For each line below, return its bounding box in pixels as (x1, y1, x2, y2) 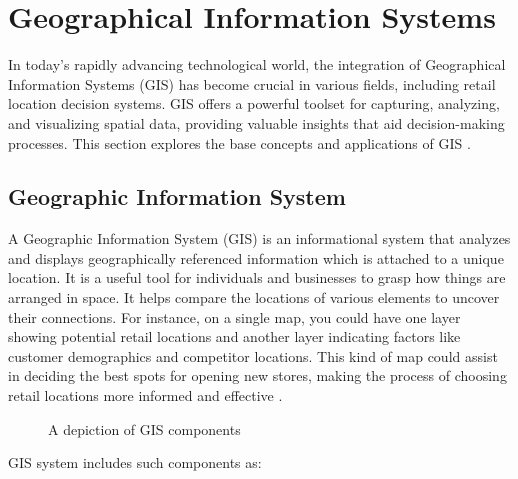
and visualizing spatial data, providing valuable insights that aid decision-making (8, 112, 505, 133)
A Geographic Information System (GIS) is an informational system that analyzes (8, 228, 511, 249)
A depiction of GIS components (48, 418, 241, 439)
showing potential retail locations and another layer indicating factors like (8, 326, 461, 347)
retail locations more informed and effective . (8, 385, 283, 406)
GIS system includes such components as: (8, 452, 262, 473)
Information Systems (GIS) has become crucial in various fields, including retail (8, 73, 496, 94)
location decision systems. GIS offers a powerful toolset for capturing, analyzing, (8, 93, 500, 114)
